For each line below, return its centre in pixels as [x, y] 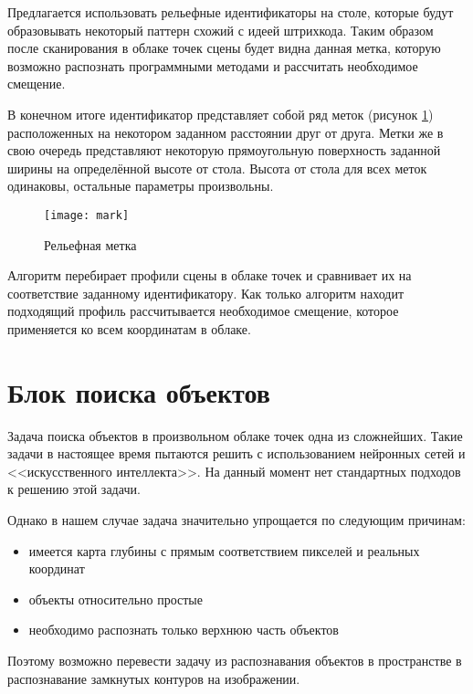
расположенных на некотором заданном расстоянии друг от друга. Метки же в [226, 132]
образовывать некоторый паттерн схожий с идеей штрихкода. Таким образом [221, 30]
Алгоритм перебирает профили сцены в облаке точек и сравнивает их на [210, 275]
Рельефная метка [90, 244]
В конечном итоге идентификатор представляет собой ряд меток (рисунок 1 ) [221, 114]
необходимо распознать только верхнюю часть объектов [184, 630]
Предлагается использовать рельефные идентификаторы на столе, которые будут [231, 12]
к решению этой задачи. [74, 489]
